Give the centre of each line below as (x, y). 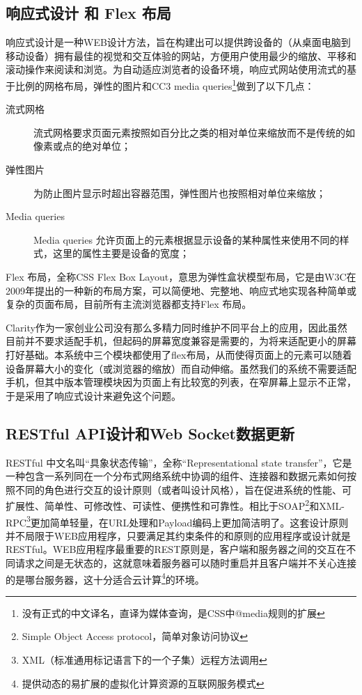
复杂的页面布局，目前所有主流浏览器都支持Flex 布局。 (129, 304)
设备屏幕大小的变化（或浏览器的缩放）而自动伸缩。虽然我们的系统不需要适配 (181, 368)
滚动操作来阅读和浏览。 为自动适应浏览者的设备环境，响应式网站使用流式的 (176, 69)
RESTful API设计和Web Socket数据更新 (150, 433)
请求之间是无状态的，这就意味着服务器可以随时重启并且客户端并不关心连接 (186, 563)
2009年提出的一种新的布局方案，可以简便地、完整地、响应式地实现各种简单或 (181, 290)
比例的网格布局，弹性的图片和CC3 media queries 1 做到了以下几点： (165, 84)
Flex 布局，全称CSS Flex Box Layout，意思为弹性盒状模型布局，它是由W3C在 (181, 276)
